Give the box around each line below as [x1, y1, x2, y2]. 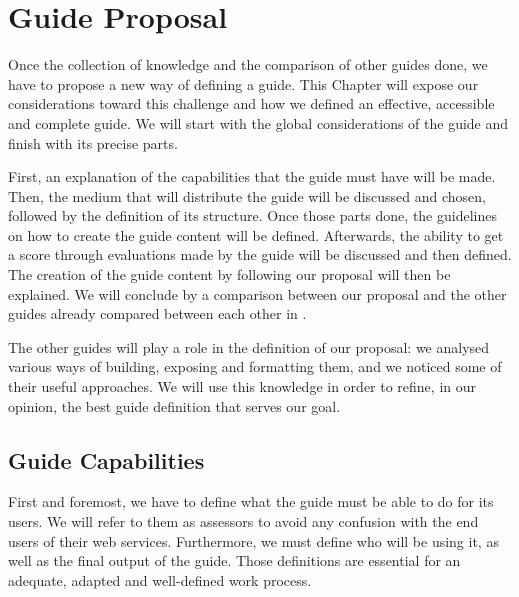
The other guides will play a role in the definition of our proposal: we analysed [8, 336, 490, 357]
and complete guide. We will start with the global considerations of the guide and [8, 112, 509, 133]
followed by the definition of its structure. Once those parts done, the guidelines [8, 205, 497, 226]
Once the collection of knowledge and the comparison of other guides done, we [8, 54, 488, 75]
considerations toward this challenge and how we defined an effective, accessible [8, 93, 495, 114]
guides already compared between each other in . [8, 303, 307, 324]
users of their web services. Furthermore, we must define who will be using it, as [8, 530, 499, 551]
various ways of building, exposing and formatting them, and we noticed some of [8, 356, 502, 377]
